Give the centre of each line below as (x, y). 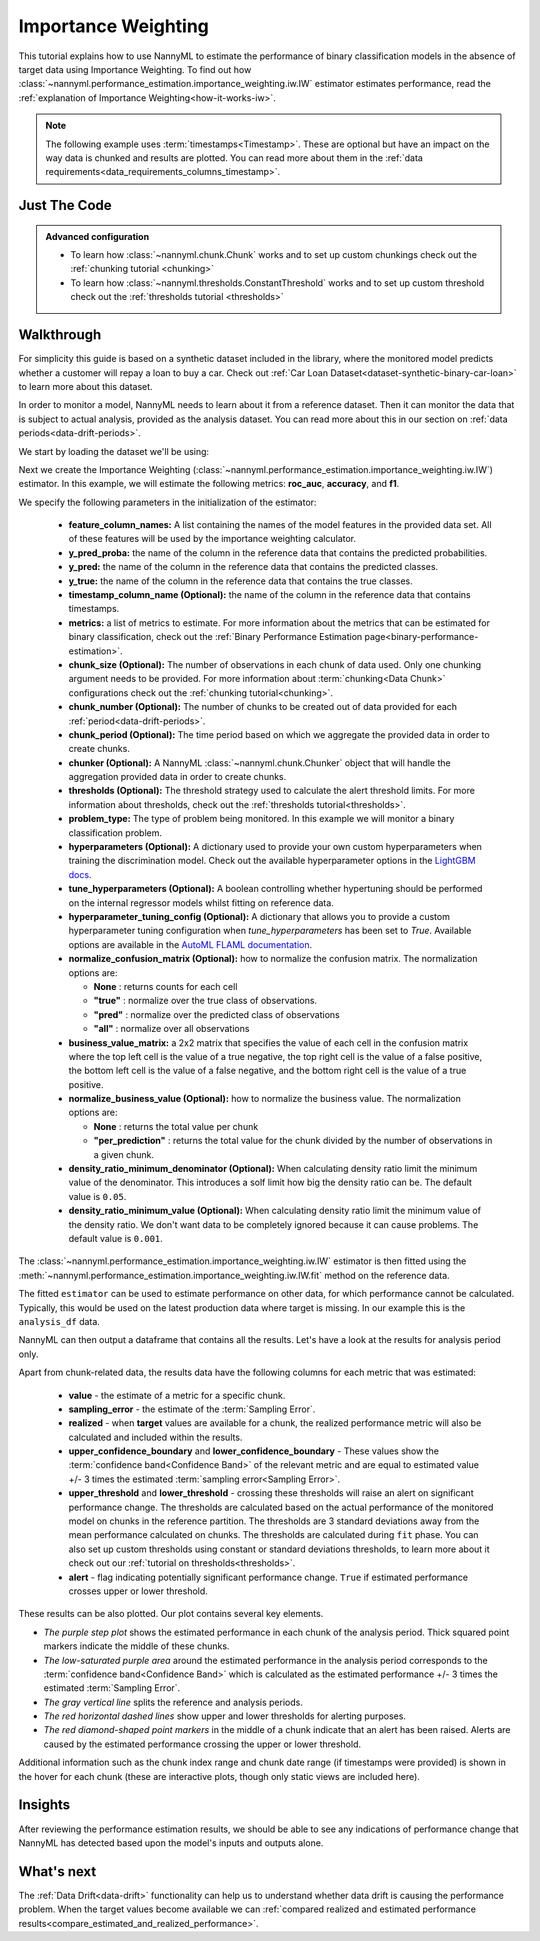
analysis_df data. (59, 1321)
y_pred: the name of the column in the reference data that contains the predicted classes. (253, 567)
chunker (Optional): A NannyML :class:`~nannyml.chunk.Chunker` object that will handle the (259, 762)
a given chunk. (124, 1154)
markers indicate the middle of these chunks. (136, 1646)
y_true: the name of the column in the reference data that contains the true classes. (241, 581)
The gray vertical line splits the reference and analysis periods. (173, 1702)
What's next (57, 1871)
